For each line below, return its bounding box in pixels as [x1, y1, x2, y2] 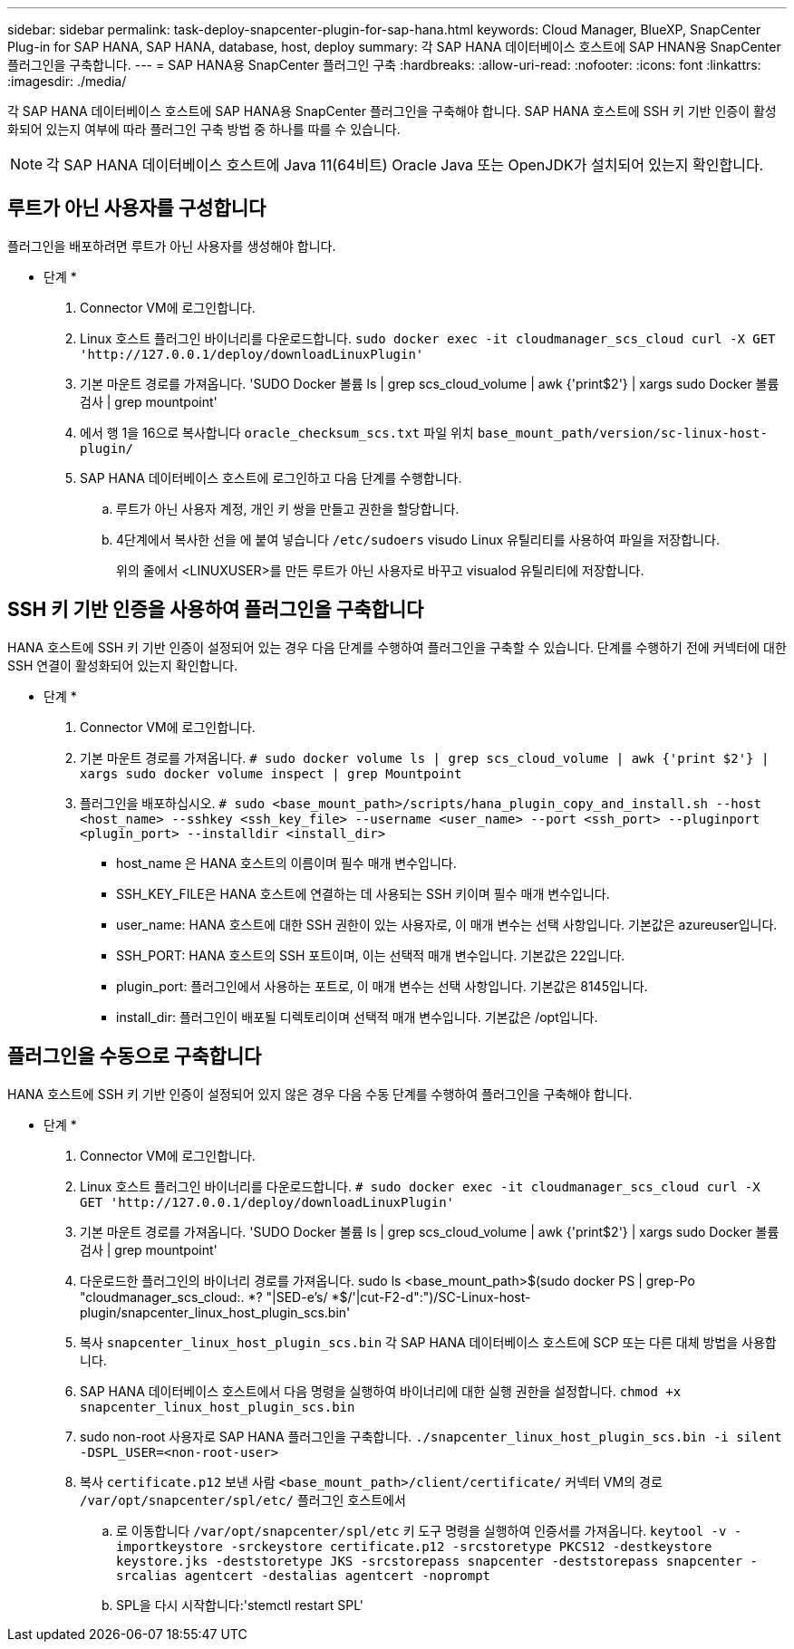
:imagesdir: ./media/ [7, 73, 127, 89]
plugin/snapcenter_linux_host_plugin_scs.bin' [80, 1304, 351, 1320]
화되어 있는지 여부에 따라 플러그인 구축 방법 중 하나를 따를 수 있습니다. [7, 121, 401, 137]
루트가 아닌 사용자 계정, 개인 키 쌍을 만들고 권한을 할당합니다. [116, 500, 460, 516]
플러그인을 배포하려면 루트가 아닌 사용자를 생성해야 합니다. [7, 237, 336, 254]
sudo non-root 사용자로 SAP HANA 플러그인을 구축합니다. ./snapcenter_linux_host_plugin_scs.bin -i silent [80, 1428, 782, 1444]
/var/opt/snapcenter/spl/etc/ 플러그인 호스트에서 [80, 1491, 406, 1508]
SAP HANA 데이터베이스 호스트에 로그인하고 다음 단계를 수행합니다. [80, 469, 462, 486]
